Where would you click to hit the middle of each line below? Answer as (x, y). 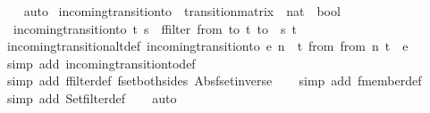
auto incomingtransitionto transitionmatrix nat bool (182, 11)
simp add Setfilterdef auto (92, 97)
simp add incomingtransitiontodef (101, 63)
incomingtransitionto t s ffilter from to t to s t (155, 28)
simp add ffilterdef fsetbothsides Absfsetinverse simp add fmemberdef (214, 81)
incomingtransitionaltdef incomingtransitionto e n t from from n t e (207, 46)
